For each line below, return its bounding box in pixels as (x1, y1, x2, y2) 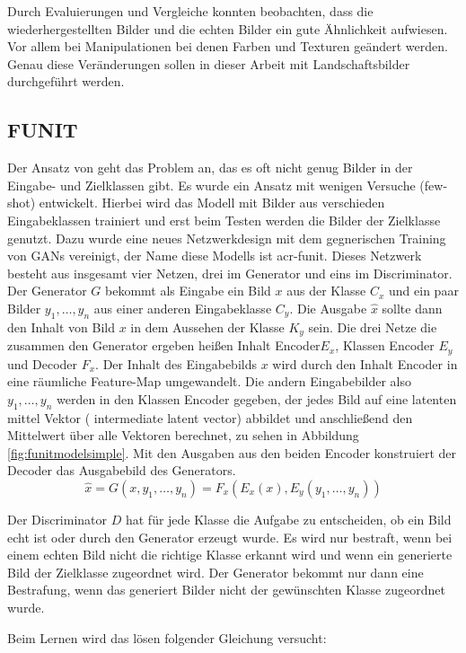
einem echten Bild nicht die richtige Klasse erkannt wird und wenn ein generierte (7, 545, 453, 564)
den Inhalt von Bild (7, 317, 115, 336)
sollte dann (382, 298, 443, 317)
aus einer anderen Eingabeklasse (93, 298, 272, 317)
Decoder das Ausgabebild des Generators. (7, 461, 236, 480)
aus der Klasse (286, 281, 366, 300)
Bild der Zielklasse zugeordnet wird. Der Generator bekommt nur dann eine (7, 562, 424, 581)
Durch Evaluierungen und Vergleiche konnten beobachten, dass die (7, 2, 374, 20)
